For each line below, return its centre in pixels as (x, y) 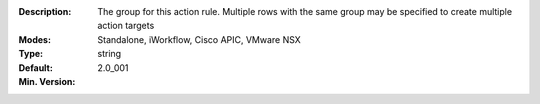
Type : (31, 54)
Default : (36, 67)
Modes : (35, 39)
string (109, 54)
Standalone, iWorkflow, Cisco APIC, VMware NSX (199, 39)
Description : (45, 11)
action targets (126, 26)
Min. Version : (47, 81)
